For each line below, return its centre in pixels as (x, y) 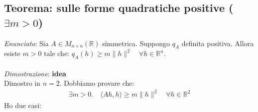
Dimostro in (22, 83)
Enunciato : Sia (26, 43)
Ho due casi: (23, 105)
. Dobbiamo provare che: (97, 83)
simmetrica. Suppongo (136, 43)
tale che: (57, 53)
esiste (12, 53)
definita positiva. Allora (218, 43)
